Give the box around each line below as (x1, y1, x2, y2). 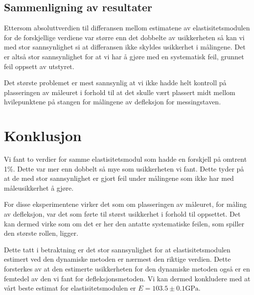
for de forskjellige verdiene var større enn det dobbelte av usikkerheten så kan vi (4, 32, 245, 42)
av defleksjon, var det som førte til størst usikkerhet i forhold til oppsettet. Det (4, 209, 241, 219)
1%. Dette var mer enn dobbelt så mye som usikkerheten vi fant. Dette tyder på (4, 163, 244, 173)
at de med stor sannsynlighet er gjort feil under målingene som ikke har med (4, 173, 234, 183)
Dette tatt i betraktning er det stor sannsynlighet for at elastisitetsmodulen (4, 244, 231, 254)
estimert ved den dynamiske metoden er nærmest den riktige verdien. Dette (4, 254, 231, 264)
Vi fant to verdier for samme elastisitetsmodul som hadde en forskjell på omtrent (4, 154, 247, 164)
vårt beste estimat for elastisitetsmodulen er (4, 283, 136, 293)
